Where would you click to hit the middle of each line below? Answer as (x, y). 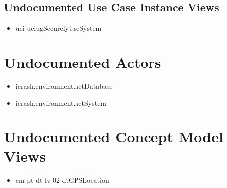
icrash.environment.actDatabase (64, 86)
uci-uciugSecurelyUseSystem (59, 28)
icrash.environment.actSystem (61, 102)
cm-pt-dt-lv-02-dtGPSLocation (62, 180)
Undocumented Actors (83, 62)
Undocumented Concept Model (113, 137)
